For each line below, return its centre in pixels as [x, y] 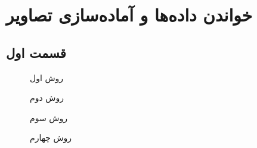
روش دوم [47, 98]
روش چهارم [51, 138]
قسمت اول [36, 52]
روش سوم [49, 117]
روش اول [47, 77]
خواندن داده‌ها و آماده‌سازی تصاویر [129, 15]
